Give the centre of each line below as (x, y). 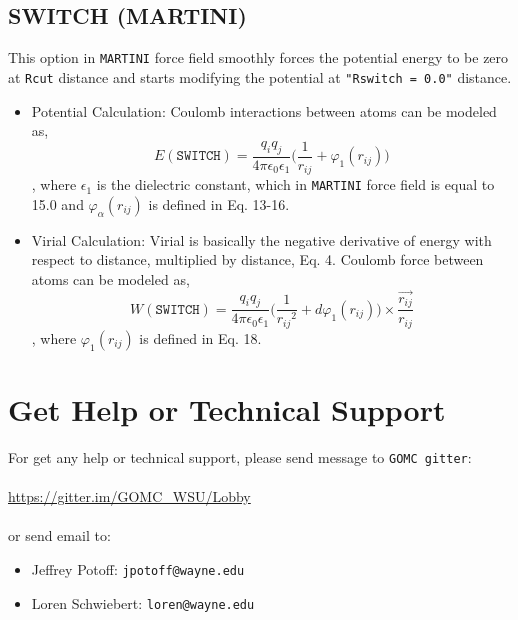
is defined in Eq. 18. (200, 337)
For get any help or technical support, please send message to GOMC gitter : (240, 456)
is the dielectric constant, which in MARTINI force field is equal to (295, 184)
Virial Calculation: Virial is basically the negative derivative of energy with (261, 239)
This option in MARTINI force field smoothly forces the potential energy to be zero (258, 57)
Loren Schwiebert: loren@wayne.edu (143, 602)
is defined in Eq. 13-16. (219, 203)
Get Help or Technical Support (227, 409)
